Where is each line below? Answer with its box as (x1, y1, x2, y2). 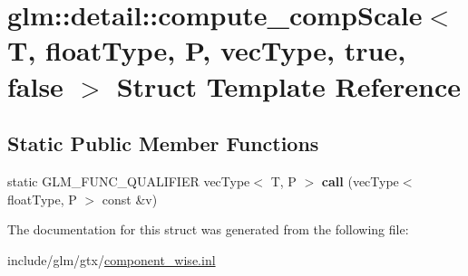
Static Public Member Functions (7, 129, 319, 157)
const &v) (102, 189, 158, 208)
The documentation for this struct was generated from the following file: (7, 220, 409, 239)
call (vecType (321, 171, 399, 190)
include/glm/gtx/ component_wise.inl (7, 250, 216, 269)
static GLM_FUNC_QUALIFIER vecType (7, 171, 250, 190)
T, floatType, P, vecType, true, (7, 32, 406, 69)
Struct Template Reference (116, 67, 462, 104)
